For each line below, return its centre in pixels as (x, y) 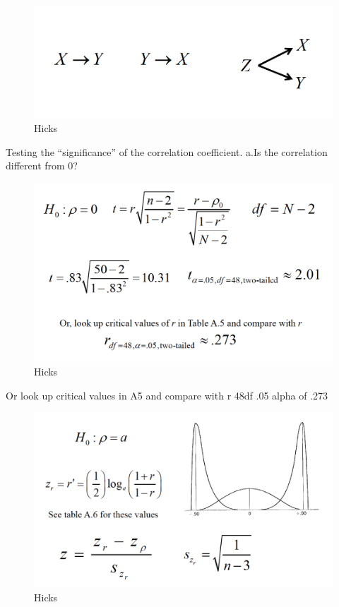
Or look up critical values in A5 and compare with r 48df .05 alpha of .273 (167, 395)
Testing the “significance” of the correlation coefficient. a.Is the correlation (167, 151)
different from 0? (42, 166)
